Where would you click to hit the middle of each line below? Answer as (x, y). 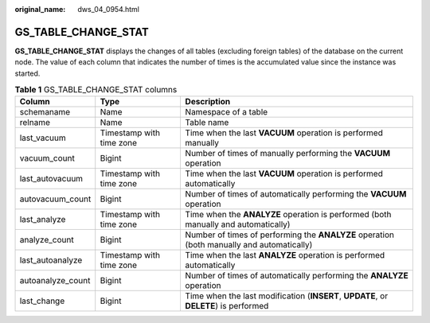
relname (35, 123)
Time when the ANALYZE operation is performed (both (288, 215)
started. (27, 73)
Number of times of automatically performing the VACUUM (296, 194)
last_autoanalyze (51, 260)
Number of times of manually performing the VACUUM (287, 154)
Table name (207, 123)
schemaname (45, 112)
